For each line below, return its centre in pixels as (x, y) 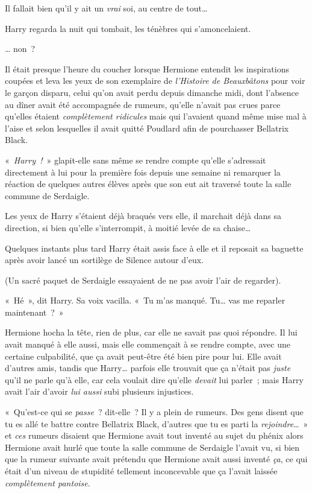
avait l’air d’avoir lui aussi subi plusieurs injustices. (99, 391)
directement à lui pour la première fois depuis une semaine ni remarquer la (143, 172)
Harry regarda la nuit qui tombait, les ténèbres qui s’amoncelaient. (128, 28)
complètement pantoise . (48, 482)
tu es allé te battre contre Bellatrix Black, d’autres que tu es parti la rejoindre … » (157, 423)
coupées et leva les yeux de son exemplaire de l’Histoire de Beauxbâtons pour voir (155, 81)
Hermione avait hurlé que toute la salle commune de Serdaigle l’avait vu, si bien (152, 447)
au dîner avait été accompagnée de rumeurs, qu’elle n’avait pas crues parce (143, 104)
